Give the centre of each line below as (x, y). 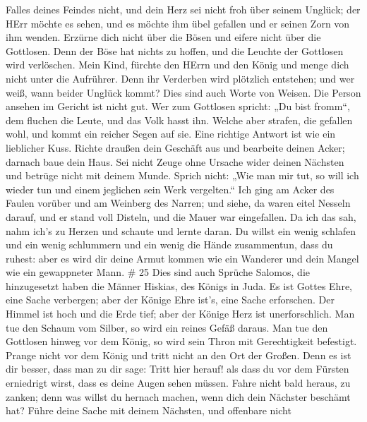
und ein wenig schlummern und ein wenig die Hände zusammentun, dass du (169, 245)
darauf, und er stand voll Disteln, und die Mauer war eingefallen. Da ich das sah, (181, 216)
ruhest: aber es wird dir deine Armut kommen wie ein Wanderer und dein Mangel (182, 258)
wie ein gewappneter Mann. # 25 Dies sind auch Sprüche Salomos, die (158, 272)
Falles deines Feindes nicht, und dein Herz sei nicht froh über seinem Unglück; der (183, 9)
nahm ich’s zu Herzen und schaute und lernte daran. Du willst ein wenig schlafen (181, 230)
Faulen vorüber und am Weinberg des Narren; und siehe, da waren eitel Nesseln (178, 203)
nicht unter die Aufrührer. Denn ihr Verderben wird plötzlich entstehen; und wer (180, 78)
